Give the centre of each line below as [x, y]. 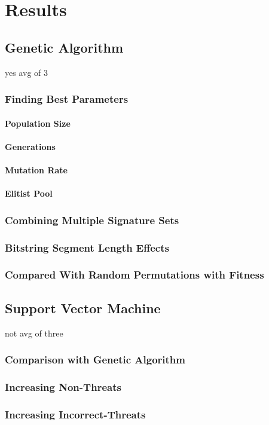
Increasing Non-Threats [63, 386]
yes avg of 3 [27, 72]
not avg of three [34, 333]
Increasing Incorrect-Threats [75, 414]
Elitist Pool [29, 193]
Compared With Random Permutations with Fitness [134, 275]
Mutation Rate [36, 169]
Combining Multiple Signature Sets [92, 220]
